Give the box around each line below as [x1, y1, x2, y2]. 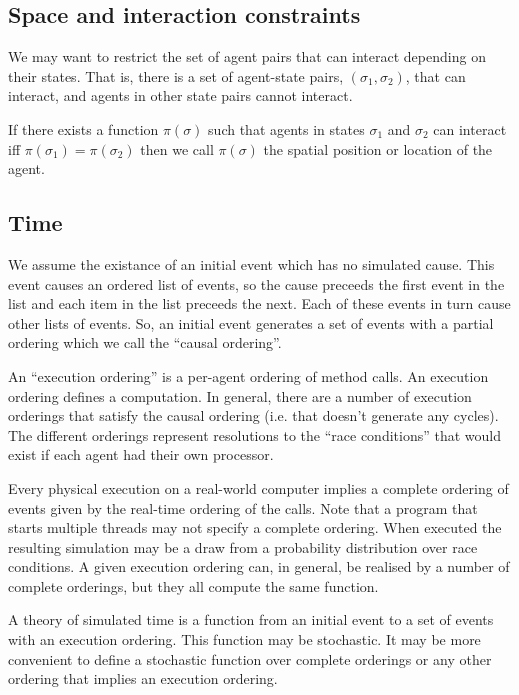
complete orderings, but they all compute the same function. [8, 575, 379, 596]
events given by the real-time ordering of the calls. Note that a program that [8, 497, 478, 518]
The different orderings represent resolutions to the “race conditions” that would [8, 424, 501, 445]
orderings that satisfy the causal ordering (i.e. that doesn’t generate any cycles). [8, 405, 499, 426]
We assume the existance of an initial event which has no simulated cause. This [8, 253, 495, 274]
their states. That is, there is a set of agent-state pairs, [8, 65, 344, 86]
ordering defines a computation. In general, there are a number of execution [8, 385, 472, 406]
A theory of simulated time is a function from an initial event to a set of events [8, 609, 494, 630]
